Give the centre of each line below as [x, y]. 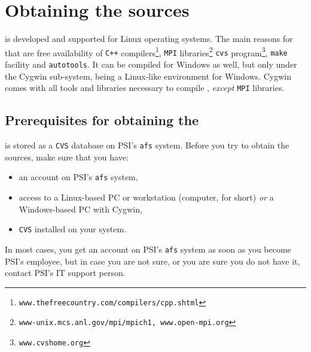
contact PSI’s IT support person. [65, 273]
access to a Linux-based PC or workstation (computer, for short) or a [146, 197]
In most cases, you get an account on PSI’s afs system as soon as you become [148, 249]
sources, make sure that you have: [67, 157]
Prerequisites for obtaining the [102, 120]
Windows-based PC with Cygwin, [80, 209]
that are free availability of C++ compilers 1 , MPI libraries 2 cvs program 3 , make [146, 51]
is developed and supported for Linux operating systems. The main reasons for [149, 39]
